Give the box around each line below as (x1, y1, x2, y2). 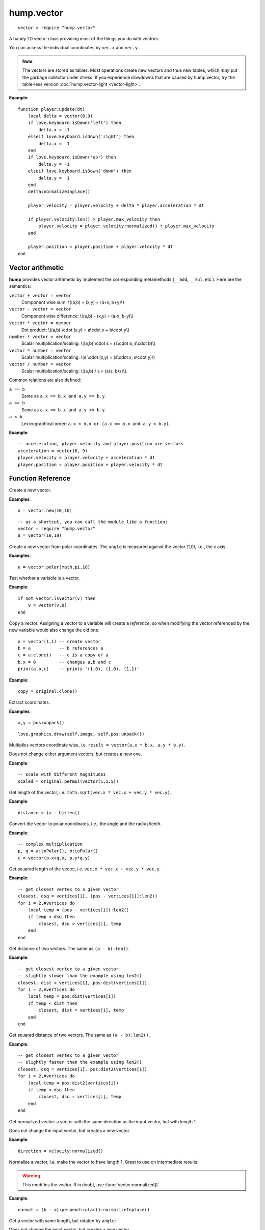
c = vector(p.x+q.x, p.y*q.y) (18, 855, 91, 861)
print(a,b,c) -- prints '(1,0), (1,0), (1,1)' (18, 666, 140, 672)
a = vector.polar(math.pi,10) (18, 564, 91, 570)
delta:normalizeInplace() (27, 189, 91, 194)
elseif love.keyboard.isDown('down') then (27, 168, 132, 174)
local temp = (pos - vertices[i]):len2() (27, 907, 130, 913)
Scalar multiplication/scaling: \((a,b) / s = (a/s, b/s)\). (21, 368, 128, 374)
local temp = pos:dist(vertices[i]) (27, 994, 116, 999)
